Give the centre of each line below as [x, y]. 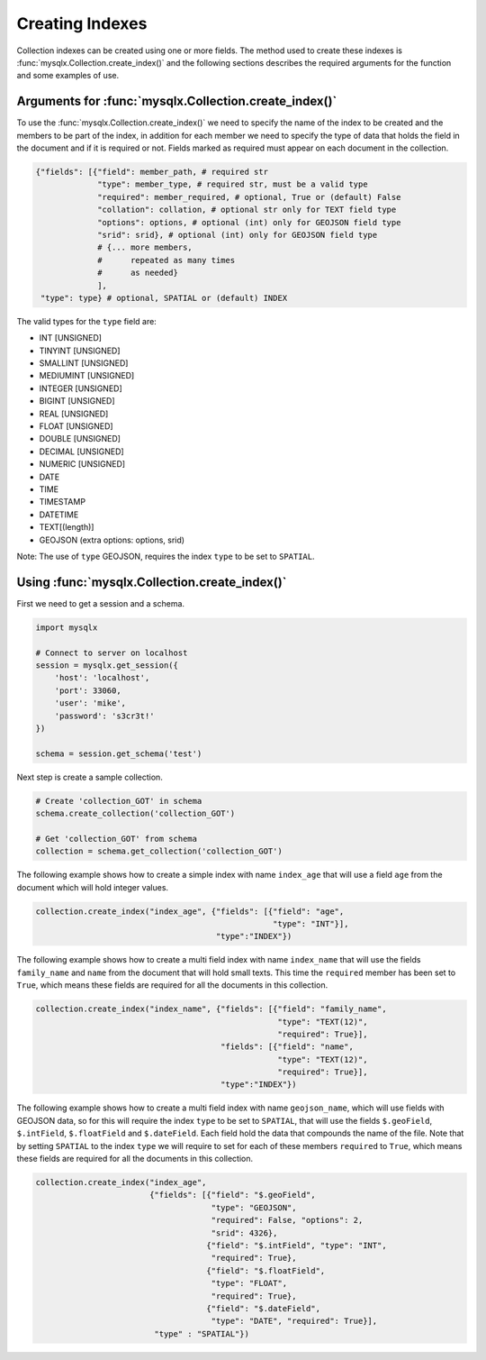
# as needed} [138, 273]
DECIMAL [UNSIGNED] [82, 452]
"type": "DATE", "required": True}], [294, 1321]
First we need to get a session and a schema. [100, 603]
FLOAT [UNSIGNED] [76, 426]
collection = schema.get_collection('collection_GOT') [159, 851]
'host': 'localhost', [102, 678]
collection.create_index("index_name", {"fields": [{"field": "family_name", [211, 1009]
